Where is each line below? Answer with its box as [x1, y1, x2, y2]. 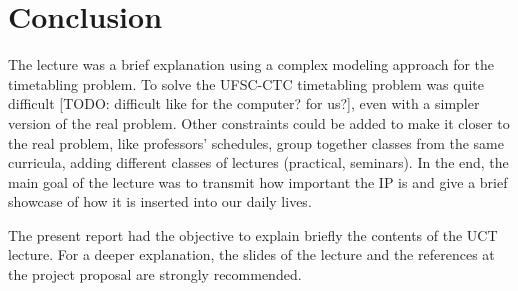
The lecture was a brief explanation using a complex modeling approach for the [8, 54, 495, 75]
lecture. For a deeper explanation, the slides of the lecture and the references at [8, 244, 495, 265]
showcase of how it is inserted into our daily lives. [8, 191, 312, 212]
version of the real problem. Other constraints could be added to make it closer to [8, 112, 510, 133]
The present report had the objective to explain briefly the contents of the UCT [8, 224, 498, 245]
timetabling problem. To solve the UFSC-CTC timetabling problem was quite [8, 73, 485, 94]
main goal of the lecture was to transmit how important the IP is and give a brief [8, 171, 508, 192]
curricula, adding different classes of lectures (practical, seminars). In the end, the [8, 152, 509, 173]
